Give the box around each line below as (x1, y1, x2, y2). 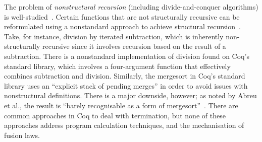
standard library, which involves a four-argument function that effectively (4, 60, 231, 71)
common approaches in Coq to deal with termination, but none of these (4, 110, 226, 120)
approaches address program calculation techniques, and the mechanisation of (4, 120, 244, 130)
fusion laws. (4, 129, 40, 140)
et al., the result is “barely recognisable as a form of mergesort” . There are (4, 100, 238, 110)
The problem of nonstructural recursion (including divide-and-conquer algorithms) (4, 2, 258, 12)
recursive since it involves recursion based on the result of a (42, 41, 226, 51)
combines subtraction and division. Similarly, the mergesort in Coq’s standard (4, 70, 245, 81)
